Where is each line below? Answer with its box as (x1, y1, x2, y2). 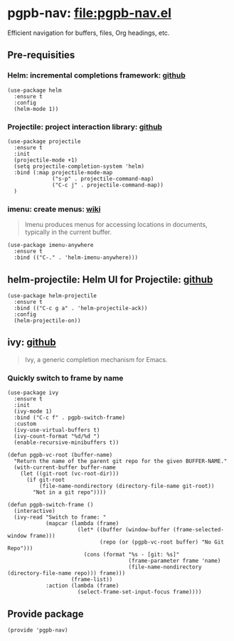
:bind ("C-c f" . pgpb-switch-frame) (14, 414, 126, 421)
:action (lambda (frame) (45, 582, 119, 590)
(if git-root (26, 477, 65, 484)
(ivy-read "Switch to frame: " (14, 514, 107, 521)
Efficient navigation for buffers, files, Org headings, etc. (7, 28, 170, 37)
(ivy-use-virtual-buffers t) (14, 427, 100, 434)
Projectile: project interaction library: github (7, 122, 162, 132)
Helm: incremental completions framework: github (7, 70, 186, 80)
